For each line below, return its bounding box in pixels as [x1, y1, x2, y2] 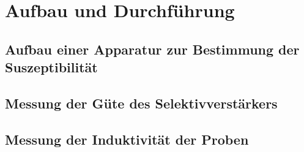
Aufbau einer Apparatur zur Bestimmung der [5, 39, 300, 58]
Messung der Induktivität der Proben [5, 129, 249, 148]
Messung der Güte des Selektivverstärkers [5, 93, 278, 112]
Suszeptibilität [5, 58, 98, 77]
